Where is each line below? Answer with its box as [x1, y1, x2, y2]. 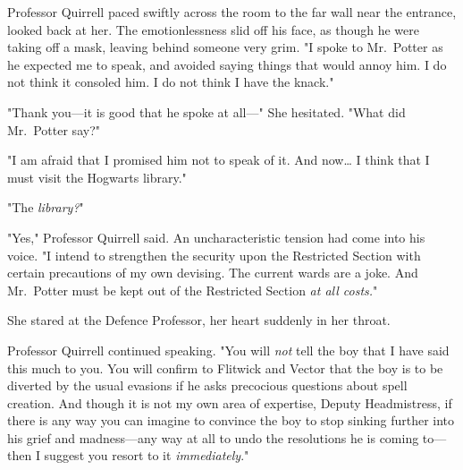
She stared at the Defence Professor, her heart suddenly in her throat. [7, 311, 391, 329]
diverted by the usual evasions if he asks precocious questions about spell [7, 376, 408, 395]
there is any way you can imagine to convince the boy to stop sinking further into [7, 411, 455, 430]
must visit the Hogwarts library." [7, 167, 187, 186]
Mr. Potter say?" [7, 120, 100, 139]
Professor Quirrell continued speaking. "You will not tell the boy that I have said [7, 340, 450, 359]
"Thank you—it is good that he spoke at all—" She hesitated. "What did [7, 102, 406, 121]
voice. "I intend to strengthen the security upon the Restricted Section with [7, 245, 421, 264]
